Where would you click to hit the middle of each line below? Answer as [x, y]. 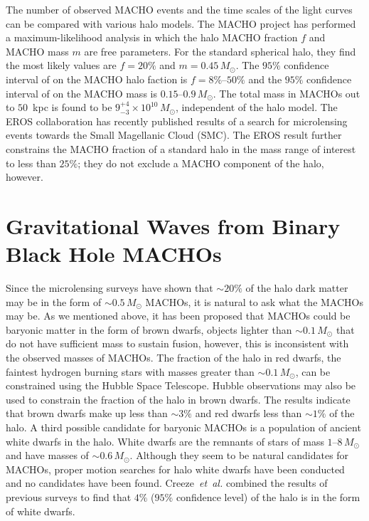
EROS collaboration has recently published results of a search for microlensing [177, 121]
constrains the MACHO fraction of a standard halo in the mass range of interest [181, 148]
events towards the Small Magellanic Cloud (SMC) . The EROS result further [174, 135]
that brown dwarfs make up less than [87, 413]
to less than [31, 163]
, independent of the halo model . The [256, 107]
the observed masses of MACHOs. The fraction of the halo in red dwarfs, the [173, 357]
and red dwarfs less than [248, 413]
